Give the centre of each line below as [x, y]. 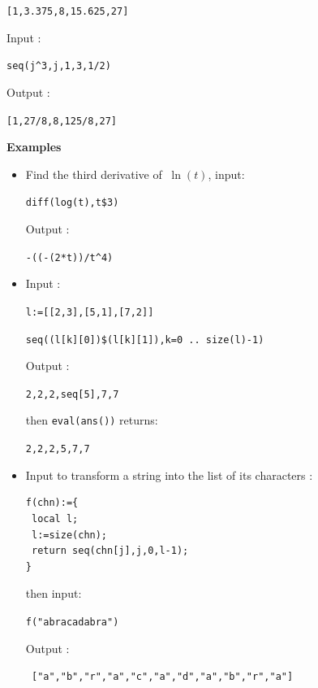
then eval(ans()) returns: [92, 420]
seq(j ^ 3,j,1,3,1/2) [59, 66]
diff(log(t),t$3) [72, 203]
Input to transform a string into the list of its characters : [169, 475]
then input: [54, 593]
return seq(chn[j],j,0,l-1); [110, 551]
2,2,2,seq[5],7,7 [72, 394]
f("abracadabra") [72, 622]
